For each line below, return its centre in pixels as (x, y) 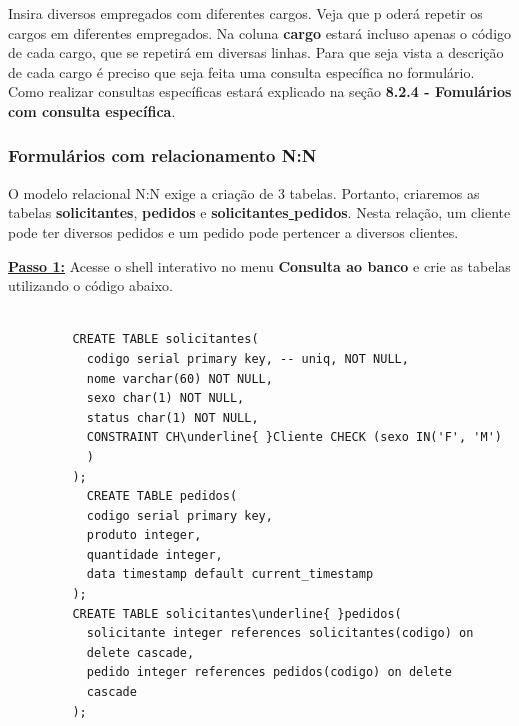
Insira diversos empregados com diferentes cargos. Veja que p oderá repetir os (245, 13)
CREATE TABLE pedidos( (162, 496)
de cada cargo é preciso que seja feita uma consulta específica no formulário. (241, 71)
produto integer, (144, 535)
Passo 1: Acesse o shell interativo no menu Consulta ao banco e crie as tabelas (259, 265)
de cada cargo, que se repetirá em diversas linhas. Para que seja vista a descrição (256, 52)
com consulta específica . (92, 110)
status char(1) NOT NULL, (172, 417)
